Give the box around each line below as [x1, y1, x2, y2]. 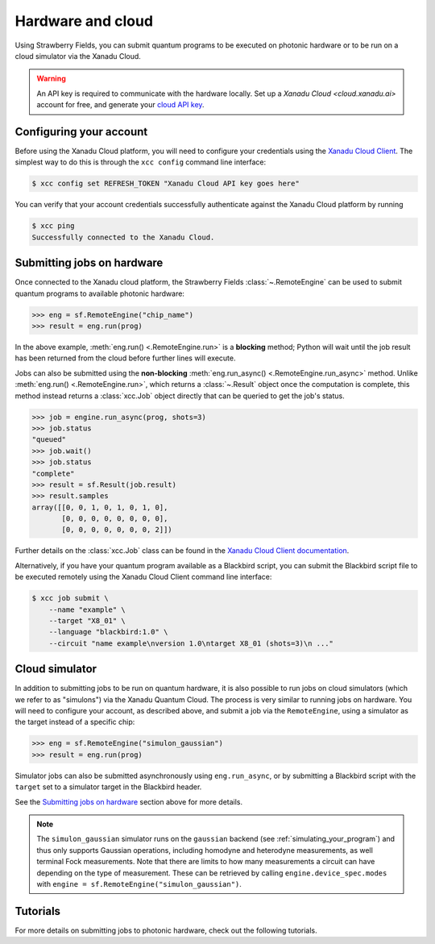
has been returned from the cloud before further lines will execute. [14, 353, 236, 363]
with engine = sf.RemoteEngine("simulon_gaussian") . [36, 879, 242, 888]
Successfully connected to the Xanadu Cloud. [31, 232, 215, 242]
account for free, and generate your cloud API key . [36, 100, 205, 110]
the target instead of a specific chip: [14, 717, 135, 727]
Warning [36, 73, 66, 84]
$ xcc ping [31, 222, 75, 231]
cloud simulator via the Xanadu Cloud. [14, 51, 141, 60]
